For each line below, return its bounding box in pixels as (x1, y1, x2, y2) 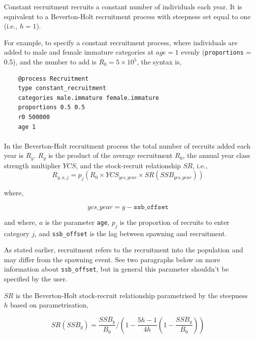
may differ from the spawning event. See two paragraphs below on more (4, 254, 220, 264)
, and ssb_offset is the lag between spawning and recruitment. (34, 228, 227, 238)
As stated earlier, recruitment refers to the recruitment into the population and (4, 245, 243, 255)
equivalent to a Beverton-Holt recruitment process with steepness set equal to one (4, 11, 251, 21)
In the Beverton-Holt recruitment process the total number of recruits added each (4, 140, 251, 151)
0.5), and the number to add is (4, 57, 96, 67)
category (4, 228, 30, 238)
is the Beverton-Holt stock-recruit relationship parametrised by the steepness (15, 290, 248, 300)
